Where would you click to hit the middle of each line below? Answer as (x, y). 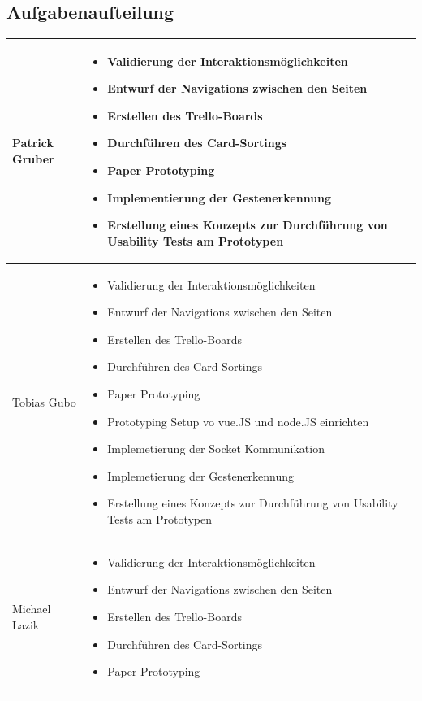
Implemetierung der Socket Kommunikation (216, 448)
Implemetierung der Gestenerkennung (201, 475)
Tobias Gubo (44, 401)
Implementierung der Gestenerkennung (220, 197)
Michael (32, 609)
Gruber (33, 159)
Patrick (33, 143)
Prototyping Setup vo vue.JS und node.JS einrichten (238, 421)
